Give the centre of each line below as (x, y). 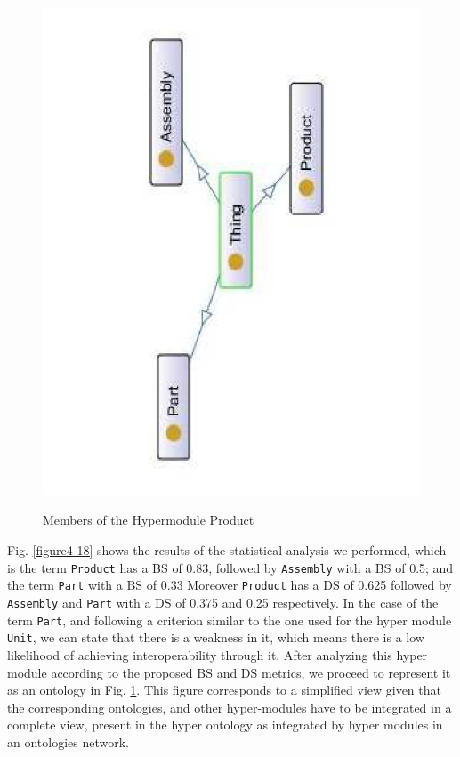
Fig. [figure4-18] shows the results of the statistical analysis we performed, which (227, 550)
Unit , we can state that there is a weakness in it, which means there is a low (216, 637)
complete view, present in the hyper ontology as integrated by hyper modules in (225, 725)
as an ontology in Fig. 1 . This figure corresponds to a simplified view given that (224, 690)
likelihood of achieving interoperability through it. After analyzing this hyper (218, 654)
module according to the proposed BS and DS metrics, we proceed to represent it (229, 672)
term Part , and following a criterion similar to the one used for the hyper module (230, 620)
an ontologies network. (69, 741)
